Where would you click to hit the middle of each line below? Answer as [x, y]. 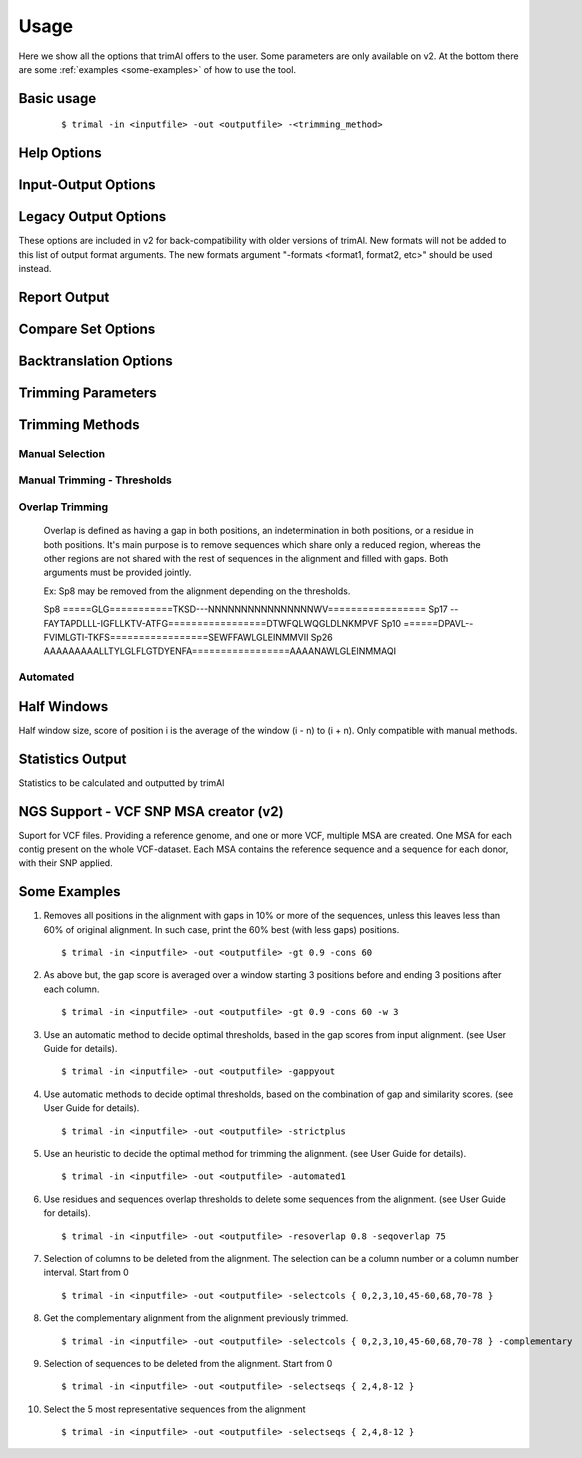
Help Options [60, 153]
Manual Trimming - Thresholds [95, 480]
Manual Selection [61, 453]
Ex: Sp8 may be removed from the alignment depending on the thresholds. [197, 591]
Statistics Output [72, 758]
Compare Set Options [87, 328]
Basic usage [57, 98]
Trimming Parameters [87, 392]
